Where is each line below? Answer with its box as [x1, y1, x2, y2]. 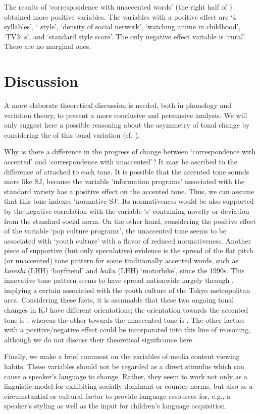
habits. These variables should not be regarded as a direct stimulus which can [4, 361, 244, 371]
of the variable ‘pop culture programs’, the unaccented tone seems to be [4, 225, 227, 236]
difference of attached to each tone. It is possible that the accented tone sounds [4, 166, 249, 176]
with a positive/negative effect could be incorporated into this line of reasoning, [4, 324, 251, 335]
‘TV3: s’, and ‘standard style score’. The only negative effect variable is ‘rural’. [4, 31, 246, 41]
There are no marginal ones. [4, 41, 91, 51]
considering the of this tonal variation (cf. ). [4, 129, 140, 140]
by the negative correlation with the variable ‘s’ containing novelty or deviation [4, 206, 249, 216]
